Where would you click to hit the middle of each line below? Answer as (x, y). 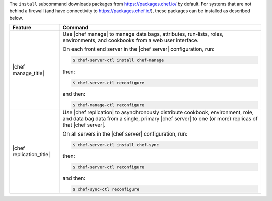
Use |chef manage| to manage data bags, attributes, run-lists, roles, (143, 34)
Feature (22, 28)
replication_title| (31, 155)
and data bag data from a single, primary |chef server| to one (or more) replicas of (160, 118)
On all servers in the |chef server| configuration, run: (125, 133)
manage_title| (28, 73)
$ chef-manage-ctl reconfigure (108, 105)
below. (16, 18)
